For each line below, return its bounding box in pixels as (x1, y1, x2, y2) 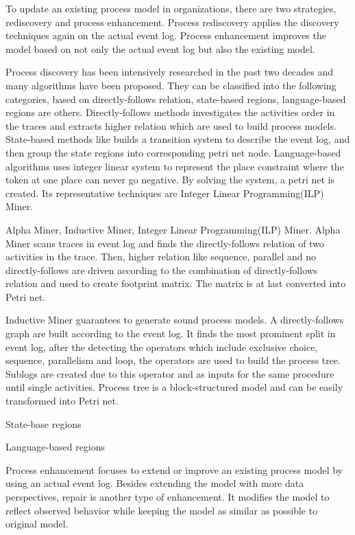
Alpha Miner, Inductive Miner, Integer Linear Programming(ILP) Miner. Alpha (5, 222, 341, 236)
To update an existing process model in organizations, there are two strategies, (5, 1, 336, 15)
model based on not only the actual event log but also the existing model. (5, 41, 315, 56)
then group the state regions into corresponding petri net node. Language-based (5, 145, 341, 159)
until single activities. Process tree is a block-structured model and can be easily (5, 380, 343, 394)
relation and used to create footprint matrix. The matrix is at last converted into (5, 276, 346, 291)
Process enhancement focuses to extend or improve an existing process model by (5, 462, 343, 477)
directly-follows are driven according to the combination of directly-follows (5, 262, 318, 277)
